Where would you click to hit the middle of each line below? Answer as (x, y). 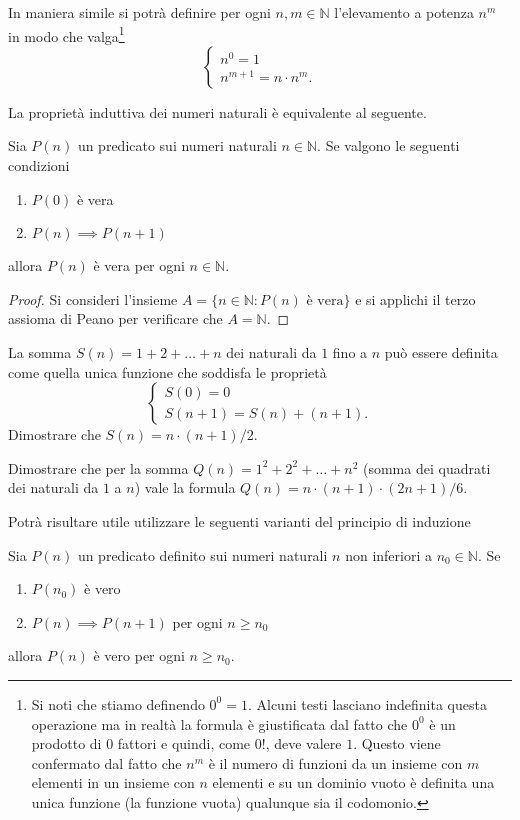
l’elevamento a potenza (404, 12)
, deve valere (303, 743)
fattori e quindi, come (184, 743)
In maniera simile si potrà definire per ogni (139, 12)
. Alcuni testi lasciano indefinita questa (367, 703)
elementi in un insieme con (113, 782)
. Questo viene (397, 743)
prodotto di (66, 743)
